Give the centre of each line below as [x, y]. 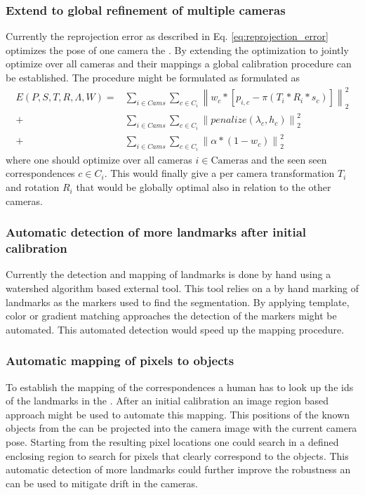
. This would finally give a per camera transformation [219, 173]
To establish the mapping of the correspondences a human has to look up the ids [180, 387]
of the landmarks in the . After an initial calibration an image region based [167, 401]
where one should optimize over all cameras [99, 159]
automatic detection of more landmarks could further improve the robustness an [178, 469]
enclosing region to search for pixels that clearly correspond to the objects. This [177, 455]
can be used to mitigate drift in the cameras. [102, 483]
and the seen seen [289, 159]
